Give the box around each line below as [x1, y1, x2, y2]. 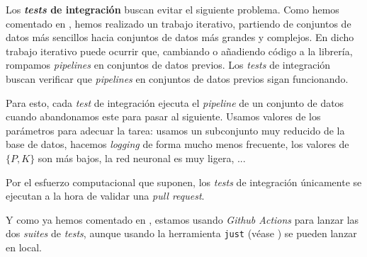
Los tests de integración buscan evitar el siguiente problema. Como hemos [6, 2, 339, 16]
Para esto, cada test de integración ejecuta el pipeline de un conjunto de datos [6, 95, 344, 110]
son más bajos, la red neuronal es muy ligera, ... [38, 150, 246, 165]
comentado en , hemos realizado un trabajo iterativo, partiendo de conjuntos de [6, 16, 351, 30]
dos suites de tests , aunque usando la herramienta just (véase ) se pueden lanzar [6, 226, 357, 241]
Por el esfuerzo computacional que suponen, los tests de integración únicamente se [6, 174, 362, 189]
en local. [6, 239, 42, 254]
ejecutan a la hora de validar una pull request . [6, 188, 205, 203]
